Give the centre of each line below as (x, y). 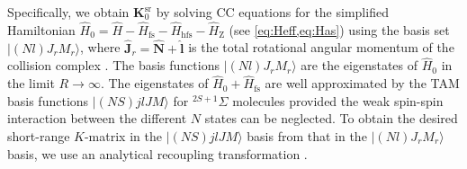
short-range (39, 136)
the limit (31, 83)
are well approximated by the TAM (362, 83)
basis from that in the (307, 136)
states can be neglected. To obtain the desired (331, 118)
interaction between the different (97, 118)
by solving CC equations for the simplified (272, 12)
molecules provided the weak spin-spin (338, 100)
